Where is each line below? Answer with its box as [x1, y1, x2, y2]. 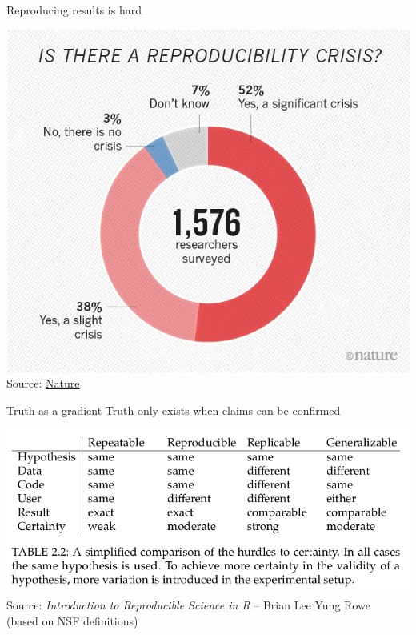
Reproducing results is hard [6, 2, 142, 18]
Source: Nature [6, 375, 80, 392]
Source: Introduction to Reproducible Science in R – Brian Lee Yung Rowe [6, 597, 370, 613]
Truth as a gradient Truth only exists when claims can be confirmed [6, 401, 341, 418]
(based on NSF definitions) [6, 612, 138, 629]
